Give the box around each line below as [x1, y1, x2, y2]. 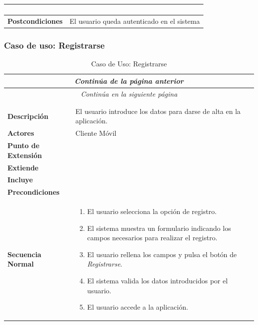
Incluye [7, 174, 33, 185]
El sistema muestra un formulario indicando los [87, 222, 231, 233]
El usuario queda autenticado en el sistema [69, 15, 200, 26]
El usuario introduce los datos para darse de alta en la [75, 106, 241, 116]
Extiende [7, 162, 39, 172]
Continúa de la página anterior [74, 75, 184, 86]
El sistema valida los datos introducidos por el [87, 275, 228, 286]
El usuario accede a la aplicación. [87, 302, 189, 312]
